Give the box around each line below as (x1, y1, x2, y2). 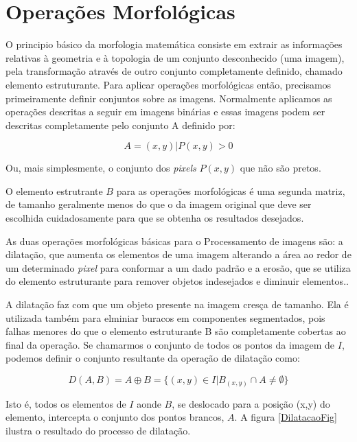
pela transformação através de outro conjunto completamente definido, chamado (5, 64, 343, 78)
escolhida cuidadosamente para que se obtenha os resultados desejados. (5, 211, 304, 225)
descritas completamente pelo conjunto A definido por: (5, 117, 235, 132)
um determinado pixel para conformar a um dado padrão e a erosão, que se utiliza (5, 260, 351, 275)
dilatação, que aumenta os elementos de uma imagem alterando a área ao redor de (5, 247, 352, 261)
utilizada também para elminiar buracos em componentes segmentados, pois (5, 310, 325, 325)
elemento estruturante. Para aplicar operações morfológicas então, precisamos (5, 77, 332, 91)
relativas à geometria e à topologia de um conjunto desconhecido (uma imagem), (5, 50, 345, 65)
